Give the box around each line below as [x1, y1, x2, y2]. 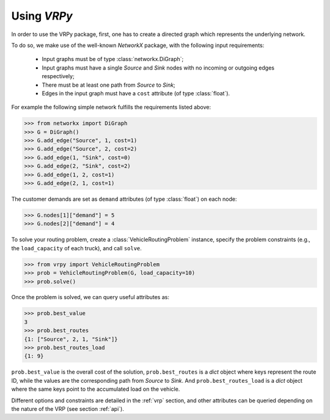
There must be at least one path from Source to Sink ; [42, 81, 175, 89]
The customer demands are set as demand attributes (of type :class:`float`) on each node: [11, 195, 237, 203]
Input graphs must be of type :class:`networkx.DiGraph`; [42, 56, 184, 63]
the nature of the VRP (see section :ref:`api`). [11, 405, 125, 412]
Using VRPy [11, 9, 73, 23]
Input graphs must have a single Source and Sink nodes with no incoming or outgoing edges [42, 64, 275, 71]
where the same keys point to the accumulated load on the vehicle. [11, 385, 180, 393]
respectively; [42, 73, 75, 80]
